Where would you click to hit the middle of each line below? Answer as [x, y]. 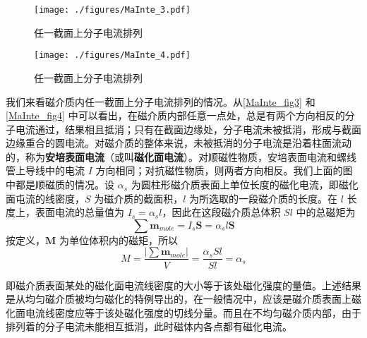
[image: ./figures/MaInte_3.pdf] [112, 10]
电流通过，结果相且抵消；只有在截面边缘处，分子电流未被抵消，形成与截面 [188, 129]
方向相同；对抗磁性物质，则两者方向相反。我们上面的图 [224, 170]
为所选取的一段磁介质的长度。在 [264, 198]
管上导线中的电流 [45, 170]
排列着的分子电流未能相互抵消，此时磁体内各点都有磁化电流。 [149, 326]
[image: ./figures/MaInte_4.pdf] [112, 55]
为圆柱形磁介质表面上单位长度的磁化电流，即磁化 [245, 185]
